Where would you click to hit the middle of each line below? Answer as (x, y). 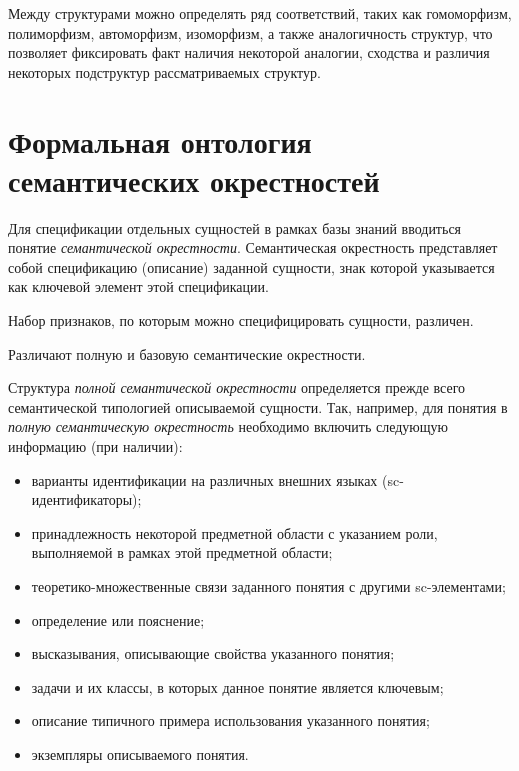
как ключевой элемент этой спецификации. (138, 286)
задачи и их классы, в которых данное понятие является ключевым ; (237, 686)
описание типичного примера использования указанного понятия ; (230, 720)
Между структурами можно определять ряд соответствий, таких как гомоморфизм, (260, 13)
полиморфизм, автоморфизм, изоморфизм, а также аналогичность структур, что (250, 32)
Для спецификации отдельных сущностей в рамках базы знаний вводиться (235, 227)
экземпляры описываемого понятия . (140, 753)
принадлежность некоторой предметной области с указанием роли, (234, 532)
